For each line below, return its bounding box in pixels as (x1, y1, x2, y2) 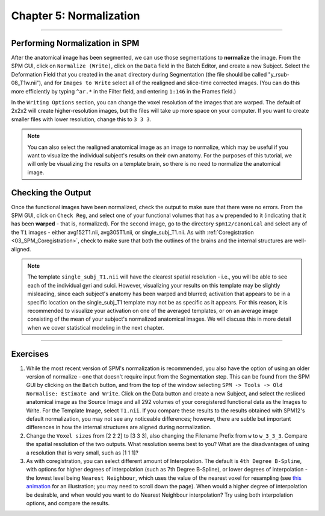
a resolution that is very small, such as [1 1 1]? (26, 449, 138, 456)
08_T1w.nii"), (11, 79, 43, 87)
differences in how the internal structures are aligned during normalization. (26, 424, 212, 431)
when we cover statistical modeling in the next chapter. (27, 324, 164, 331)
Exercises (11, 348, 49, 359)
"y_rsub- (268, 71, 290, 78)
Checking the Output (11, 187, 91, 198)
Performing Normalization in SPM (11, 38, 140, 48)
